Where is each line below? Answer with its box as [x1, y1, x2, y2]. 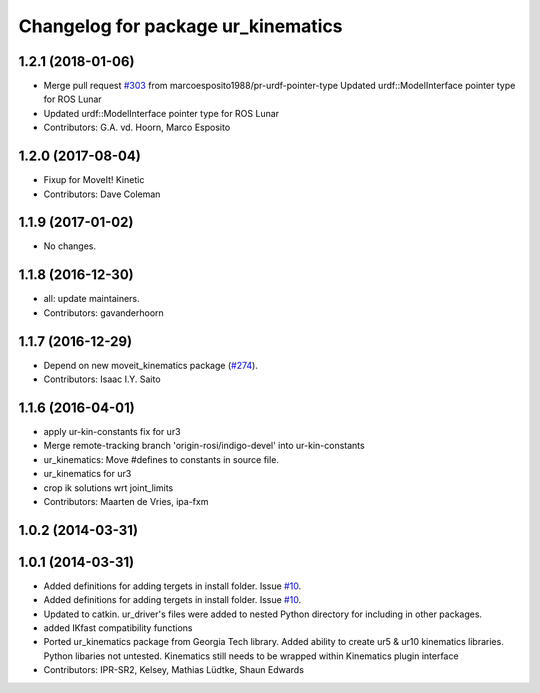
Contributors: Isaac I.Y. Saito [43, 373, 161, 385]
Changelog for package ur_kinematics [18, 15, 344, 37]
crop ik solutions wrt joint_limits [43, 481, 174, 494]
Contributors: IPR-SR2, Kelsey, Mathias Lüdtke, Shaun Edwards [43, 664, 305, 676]
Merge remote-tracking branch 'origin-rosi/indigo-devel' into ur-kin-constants [43, 440, 365, 452]
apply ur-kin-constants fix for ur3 [43, 425, 181, 437]
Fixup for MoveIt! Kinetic [43, 174, 145, 186]
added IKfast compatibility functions [43, 621, 193, 634]
